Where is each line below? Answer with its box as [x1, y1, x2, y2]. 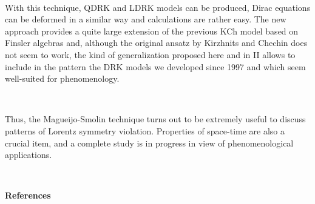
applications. [5, 148, 52, 161]
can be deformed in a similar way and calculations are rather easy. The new [5, 13, 286, 25]
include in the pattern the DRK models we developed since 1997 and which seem [5, 60, 306, 73]
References [5, 189, 51, 202]
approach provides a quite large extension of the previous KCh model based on [5, 24, 299, 37]
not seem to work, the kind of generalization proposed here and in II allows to [5, 48, 296, 61]
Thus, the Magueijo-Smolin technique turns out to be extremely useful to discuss [5, 113, 306, 125]
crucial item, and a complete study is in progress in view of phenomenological [5, 136, 294, 149]
